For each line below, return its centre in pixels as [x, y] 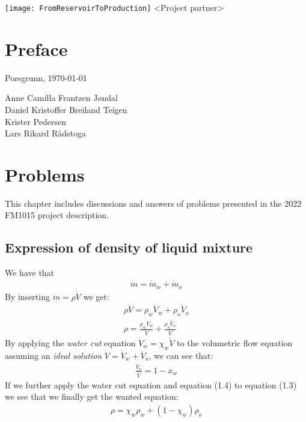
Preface [36, 48]
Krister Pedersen [35, 121]
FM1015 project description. [57, 215]
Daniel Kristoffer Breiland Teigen [66, 109]
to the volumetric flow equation [235, 342]
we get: [96, 296]
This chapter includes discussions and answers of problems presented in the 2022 [153, 203]
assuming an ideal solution [54, 355]
